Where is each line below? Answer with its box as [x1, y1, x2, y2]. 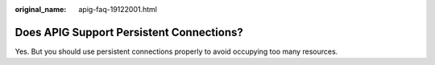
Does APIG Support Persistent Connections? [14, 25, 243, 39]
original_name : [14, 5, 67, 14]
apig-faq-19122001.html [78, 5, 157, 14]
